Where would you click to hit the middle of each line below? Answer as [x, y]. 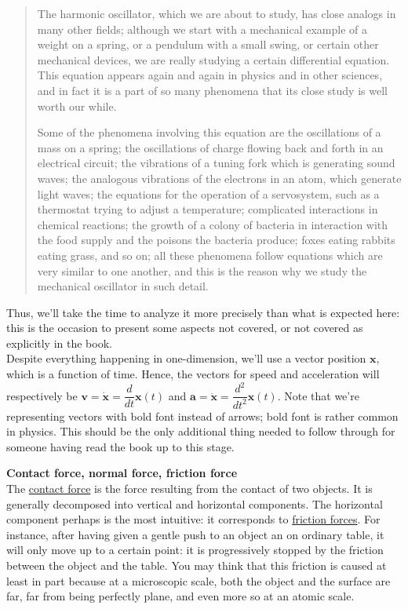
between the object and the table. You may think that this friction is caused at [197, 565]
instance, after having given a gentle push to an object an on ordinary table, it [195, 534]
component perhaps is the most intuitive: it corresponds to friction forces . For [193, 519]
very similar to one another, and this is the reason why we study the [202, 270]
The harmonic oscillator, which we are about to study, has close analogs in [217, 13]
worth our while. [77, 106]
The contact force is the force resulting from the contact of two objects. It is [189, 488]
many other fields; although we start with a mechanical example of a [202, 29]
